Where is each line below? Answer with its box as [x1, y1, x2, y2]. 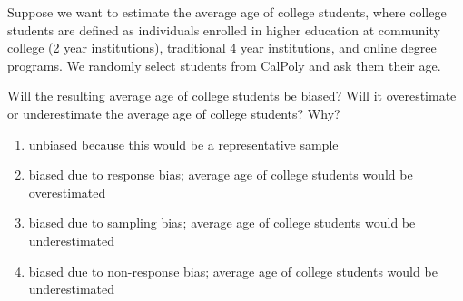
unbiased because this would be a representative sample [28, 134, 339, 153]
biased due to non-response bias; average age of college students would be [28, 261, 438, 280]
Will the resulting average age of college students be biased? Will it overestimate [7, 86, 457, 105]
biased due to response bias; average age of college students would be [28, 165, 413, 184]
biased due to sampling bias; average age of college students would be [28, 213, 416, 232]
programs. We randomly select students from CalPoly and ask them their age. [7, 55, 441, 74]
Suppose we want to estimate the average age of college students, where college [7, 3, 447, 21]
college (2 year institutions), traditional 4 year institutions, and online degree [7, 38, 437, 57]
